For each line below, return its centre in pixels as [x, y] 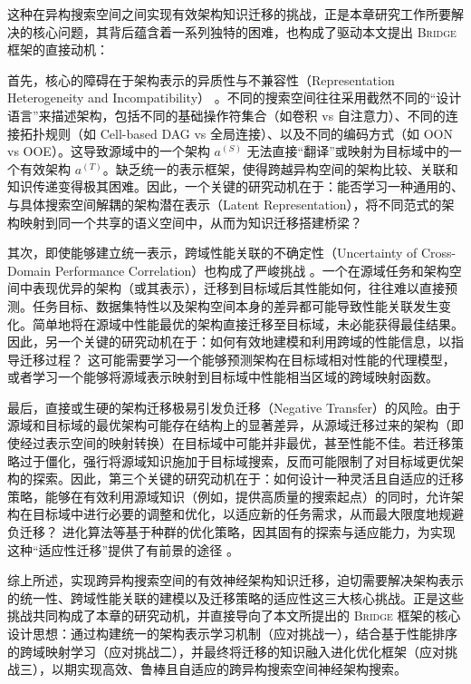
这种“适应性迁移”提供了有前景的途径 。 [123, 549]
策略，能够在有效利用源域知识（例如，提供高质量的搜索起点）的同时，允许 [229, 496]
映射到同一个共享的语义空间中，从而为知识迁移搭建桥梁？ [191, 222]
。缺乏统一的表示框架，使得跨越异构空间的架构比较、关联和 [280, 168]
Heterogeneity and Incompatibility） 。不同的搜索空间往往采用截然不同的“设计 [235, 98]
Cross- [438, 253]
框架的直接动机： [58, 49]
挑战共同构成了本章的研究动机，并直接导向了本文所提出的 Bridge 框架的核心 [234, 616]
